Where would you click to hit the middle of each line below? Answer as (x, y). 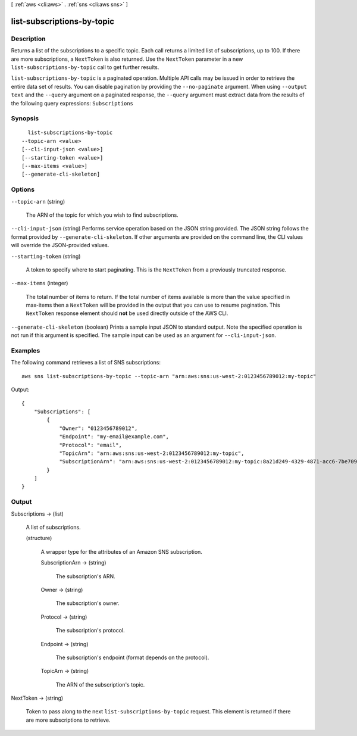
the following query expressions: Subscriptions (72, 103)
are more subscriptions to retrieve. (68, 720)
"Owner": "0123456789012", (98, 428)
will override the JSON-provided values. (60, 245)
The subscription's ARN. (85, 576)
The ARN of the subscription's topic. (100, 684)
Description (28, 39)
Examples (26, 350)
